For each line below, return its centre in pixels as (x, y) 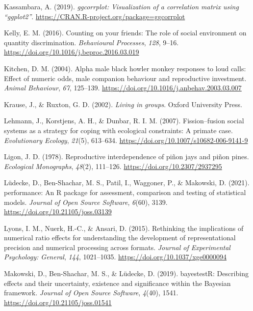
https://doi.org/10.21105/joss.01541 (58, 302)
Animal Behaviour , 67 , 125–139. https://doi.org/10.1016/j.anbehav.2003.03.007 (123, 88)
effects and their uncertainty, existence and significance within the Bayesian (117, 283)
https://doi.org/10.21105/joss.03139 (58, 212)
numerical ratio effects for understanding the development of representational (120, 238)
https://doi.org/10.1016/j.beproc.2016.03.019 (72, 52)
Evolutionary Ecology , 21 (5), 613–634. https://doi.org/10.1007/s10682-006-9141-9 (126, 140)
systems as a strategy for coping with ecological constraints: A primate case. (118, 130)
